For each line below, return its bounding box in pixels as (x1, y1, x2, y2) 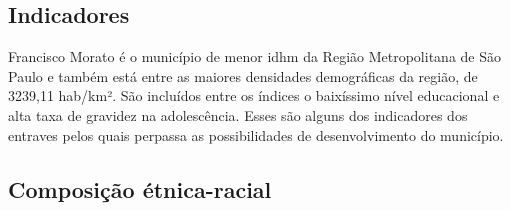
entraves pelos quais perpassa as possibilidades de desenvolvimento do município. (8, 124, 504, 145)
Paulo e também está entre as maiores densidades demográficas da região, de (8, 65, 478, 86)
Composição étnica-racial (8, 173, 272, 204)
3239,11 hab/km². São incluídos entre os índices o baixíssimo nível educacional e (8, 85, 500, 106)
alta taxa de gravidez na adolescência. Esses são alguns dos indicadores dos (8, 104, 468, 125)
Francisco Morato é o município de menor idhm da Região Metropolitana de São (8, 46, 501, 67)
